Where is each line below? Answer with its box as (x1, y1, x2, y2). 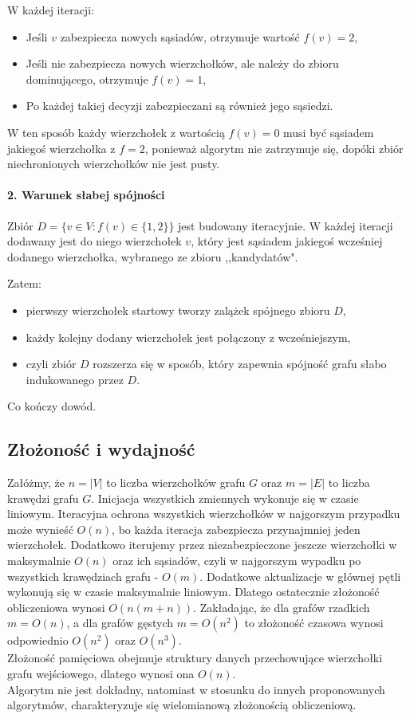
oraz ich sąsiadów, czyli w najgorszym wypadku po (112, 552, 361, 569)
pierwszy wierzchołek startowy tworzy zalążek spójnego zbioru (26, 301, 330, 318)
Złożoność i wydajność (7, 437, 195, 461)
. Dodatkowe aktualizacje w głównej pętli (199, 567, 401, 584)
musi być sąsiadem (283, 124, 374, 140)
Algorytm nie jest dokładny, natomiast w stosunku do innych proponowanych (7, 681, 385, 697)
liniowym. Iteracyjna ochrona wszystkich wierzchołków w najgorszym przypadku (7, 505, 400, 522)
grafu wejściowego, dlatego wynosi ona (7, 665, 195, 682)
